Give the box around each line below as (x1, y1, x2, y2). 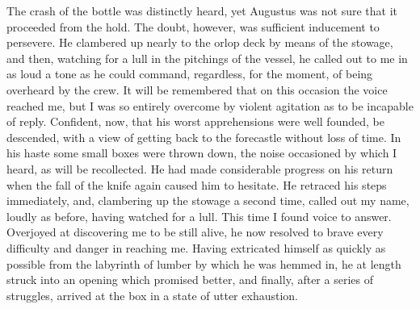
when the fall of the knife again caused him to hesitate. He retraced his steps (6, 176, 387, 193)
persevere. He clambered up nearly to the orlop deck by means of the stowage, (6, 34, 393, 51)
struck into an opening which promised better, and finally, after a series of (6, 271, 373, 288)
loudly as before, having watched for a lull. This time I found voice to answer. (6, 207, 392, 224)
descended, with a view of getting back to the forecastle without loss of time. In (6, 128, 401, 145)
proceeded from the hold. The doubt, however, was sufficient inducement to (6, 18, 380, 35)
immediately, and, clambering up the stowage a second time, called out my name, (6, 192, 409, 209)
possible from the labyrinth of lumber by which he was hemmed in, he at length (6, 255, 401, 272)
